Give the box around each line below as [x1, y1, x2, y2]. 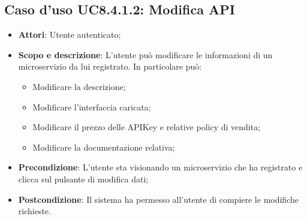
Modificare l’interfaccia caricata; [32, 100, 151, 113]
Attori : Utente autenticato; [18, 28, 121, 41]
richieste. [18, 205, 51, 217]
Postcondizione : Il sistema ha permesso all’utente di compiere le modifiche [18, 193, 299, 205]
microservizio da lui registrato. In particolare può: [18, 60, 202, 73]
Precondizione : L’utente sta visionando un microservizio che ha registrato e [18, 161, 303, 173]
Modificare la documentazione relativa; [32, 140, 175, 153]
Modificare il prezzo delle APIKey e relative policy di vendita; [32, 121, 261, 133]
